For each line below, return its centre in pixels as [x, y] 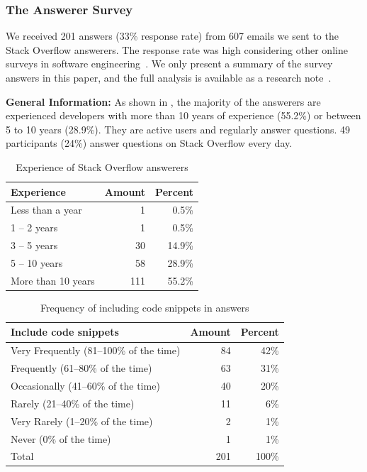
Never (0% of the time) [61, 438]
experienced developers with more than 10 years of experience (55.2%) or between [183, 115]
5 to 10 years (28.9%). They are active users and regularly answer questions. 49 [178, 129]
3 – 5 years [34, 245]
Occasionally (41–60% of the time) [85, 385]
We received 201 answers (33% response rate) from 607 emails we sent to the [172, 36]
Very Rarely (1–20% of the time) [82, 421]
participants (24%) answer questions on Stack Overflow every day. [149, 143]
